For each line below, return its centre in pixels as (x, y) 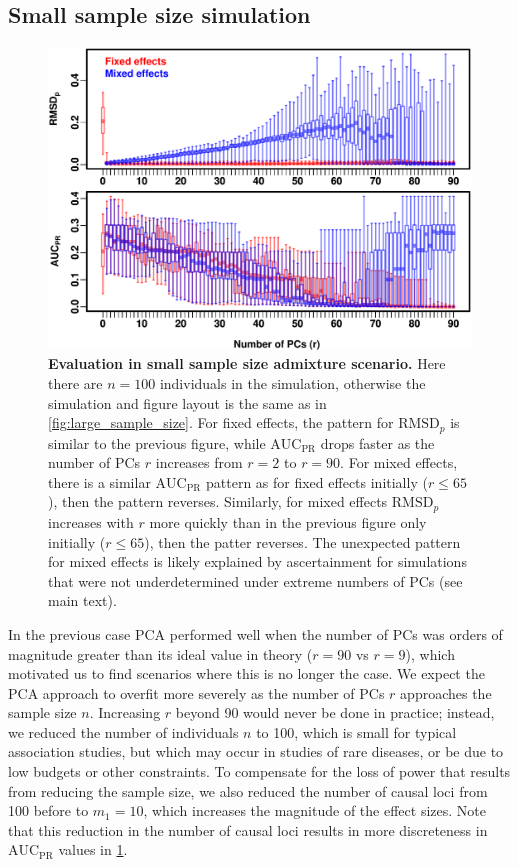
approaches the (446, 692)
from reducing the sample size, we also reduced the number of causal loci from (248, 790)
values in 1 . (93, 849)
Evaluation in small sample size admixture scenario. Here (247, 363)
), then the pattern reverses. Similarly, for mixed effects (218, 501)
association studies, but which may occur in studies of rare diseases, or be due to (256, 751)
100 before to (48, 810)
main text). (82, 600)
